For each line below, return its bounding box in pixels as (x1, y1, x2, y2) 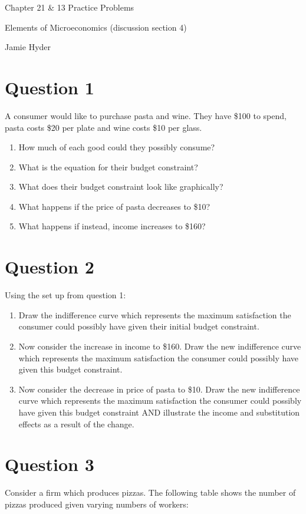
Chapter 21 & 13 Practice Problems (5, 1, 134, 13)
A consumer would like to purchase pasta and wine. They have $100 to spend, (5, 109, 287, 121)
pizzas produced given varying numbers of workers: (5, 497, 189, 510)
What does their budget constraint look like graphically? (18, 180, 223, 193)
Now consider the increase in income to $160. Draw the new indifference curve (18, 340, 301, 352)
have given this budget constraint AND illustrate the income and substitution (18, 406, 300, 418)
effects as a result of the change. (18, 417, 134, 430)
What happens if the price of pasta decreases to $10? (18, 200, 210, 212)
